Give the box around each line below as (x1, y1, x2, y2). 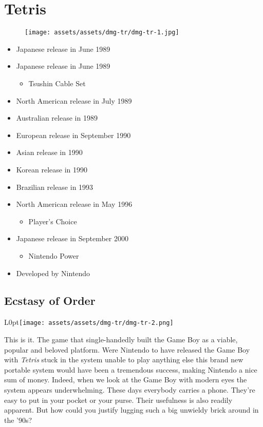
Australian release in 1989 (16, 112, 98, 123)
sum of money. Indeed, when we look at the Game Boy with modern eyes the (4, 374, 247, 385)
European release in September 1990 (16, 129, 131, 140)
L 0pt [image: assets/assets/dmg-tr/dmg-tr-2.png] (4, 317, 174, 327)
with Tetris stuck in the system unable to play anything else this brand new (4, 354, 243, 365)
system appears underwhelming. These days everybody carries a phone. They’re (4, 384, 255, 395)
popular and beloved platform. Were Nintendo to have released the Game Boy (4, 344, 250, 355)
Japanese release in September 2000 (16, 233, 128, 244)
